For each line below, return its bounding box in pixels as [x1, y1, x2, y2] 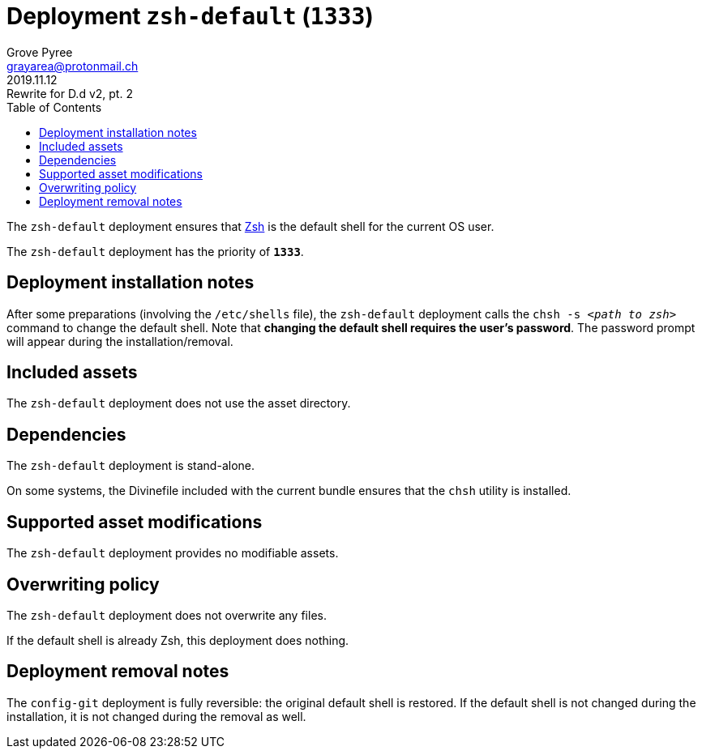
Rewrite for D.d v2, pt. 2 [6, 86, 133, 100]
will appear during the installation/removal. [6, 334, 233, 348]
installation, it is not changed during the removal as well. [6, 709, 306, 723]
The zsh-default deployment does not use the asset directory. [6, 396, 351, 411]
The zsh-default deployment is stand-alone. [6, 459, 255, 473]
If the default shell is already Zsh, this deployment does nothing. [6, 633, 349, 647]
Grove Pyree [6, 45, 73, 59]
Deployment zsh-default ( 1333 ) [6, 2, 374, 30]
